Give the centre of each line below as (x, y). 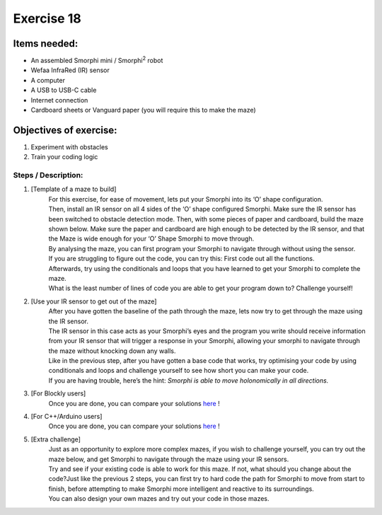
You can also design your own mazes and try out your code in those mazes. (159, 499)
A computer (48, 80)
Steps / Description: (48, 175)
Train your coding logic (64, 157)
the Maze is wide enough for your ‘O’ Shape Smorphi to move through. (151, 239)
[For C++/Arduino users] (66, 417)
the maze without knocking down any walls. (112, 351)
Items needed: (46, 44)
